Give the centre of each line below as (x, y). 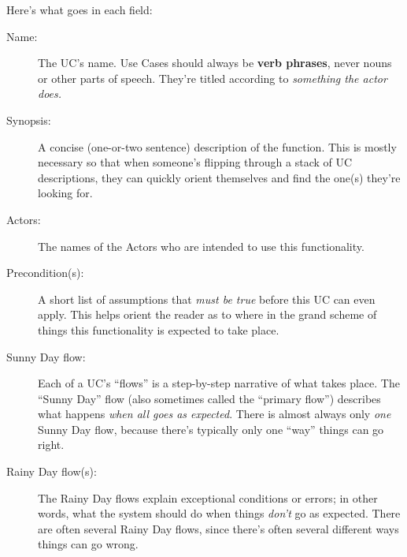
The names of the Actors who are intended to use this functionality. (201, 246)
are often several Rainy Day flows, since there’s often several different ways (218, 528)
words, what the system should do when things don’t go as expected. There (219, 513)
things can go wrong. (88, 544)
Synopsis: (29, 120)
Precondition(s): (45, 273)
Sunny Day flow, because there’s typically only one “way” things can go (211, 429)
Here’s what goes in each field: (80, 9)
